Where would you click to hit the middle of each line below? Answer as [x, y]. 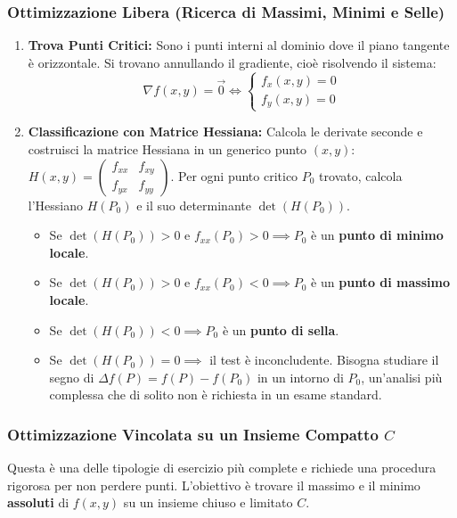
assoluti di [38, 502]
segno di [72, 377]
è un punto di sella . [281, 329]
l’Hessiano [56, 205]
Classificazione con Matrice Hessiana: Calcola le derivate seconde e [225, 132]
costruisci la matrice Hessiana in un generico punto [167, 149]
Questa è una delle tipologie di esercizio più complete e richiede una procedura [222, 468]
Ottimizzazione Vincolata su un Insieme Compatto [193, 434]
